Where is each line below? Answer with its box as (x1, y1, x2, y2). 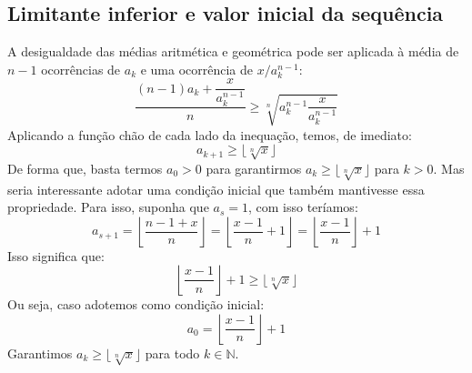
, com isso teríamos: (247, 197, 358, 217)
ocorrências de (41, 59, 121, 78)
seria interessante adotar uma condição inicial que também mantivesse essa (7, 179, 425, 198)
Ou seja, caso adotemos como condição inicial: (7, 295, 265, 314)
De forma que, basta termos (7, 158, 163, 177)
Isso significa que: (7, 246, 105, 265)
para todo (145, 344, 200, 363)
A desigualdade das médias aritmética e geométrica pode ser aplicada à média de (7, 42, 459, 61)
